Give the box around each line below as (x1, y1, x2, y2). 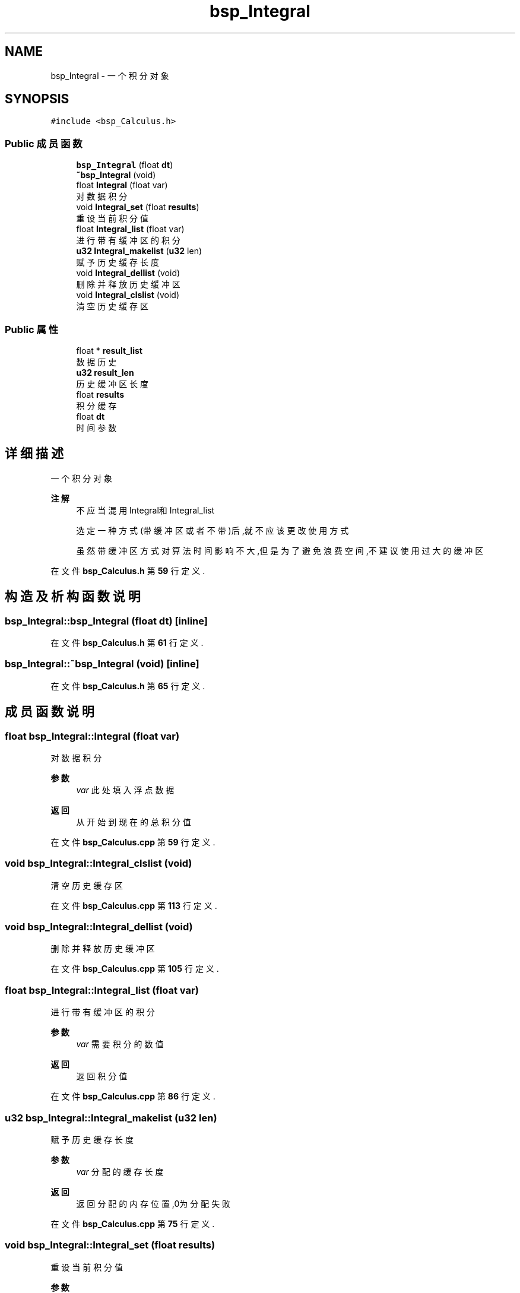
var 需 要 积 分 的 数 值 (76, 1039, 164, 1050)
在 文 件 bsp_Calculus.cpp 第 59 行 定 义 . (50, 836, 215, 847)
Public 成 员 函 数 (5, 137, 83, 150)
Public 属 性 (5, 323, 59, 335)
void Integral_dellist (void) (76, 268, 180, 278)
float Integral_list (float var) (76, 224, 185, 234)
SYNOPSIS (5, 91, 69, 107)
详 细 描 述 (5, 446, 64, 461)
